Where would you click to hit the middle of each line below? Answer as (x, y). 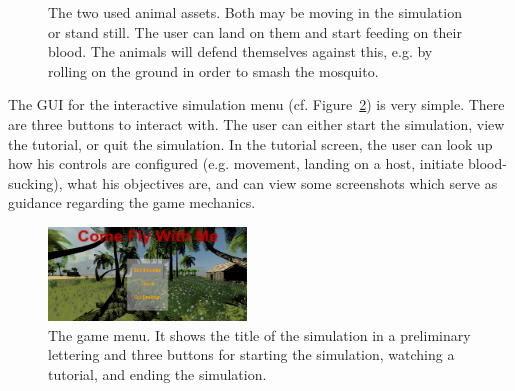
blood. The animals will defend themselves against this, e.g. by (240, 51)
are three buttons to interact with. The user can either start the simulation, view (256, 123)
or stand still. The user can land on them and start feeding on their (255, 31)
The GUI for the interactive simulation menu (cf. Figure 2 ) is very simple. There (256, 104)
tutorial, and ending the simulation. (157, 373)
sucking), (35, 182)
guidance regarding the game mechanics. (132, 202)
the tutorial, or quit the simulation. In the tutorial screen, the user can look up (250, 143)
